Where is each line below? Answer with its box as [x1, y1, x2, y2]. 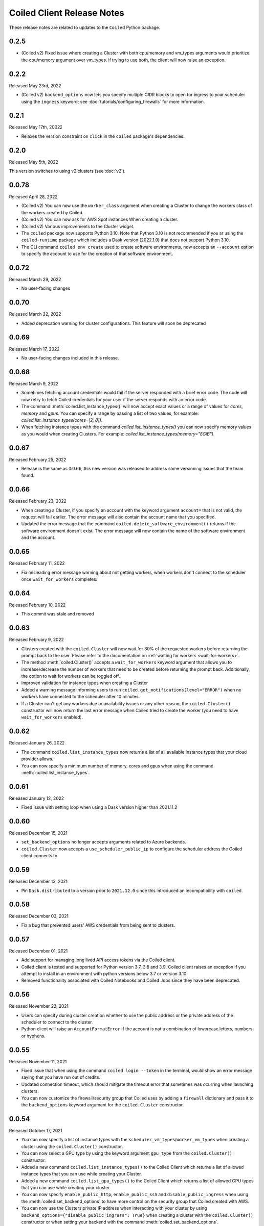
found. [21, 472, 35, 478]
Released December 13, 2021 [9, 878, 68, 885]
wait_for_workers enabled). [21, 714, 83, 720]
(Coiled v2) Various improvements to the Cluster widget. [21, 223, 134, 229]
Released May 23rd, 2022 [9, 82, 61, 88]
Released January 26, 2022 [9, 740, 65, 746]
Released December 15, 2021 [9, 830, 68, 836]
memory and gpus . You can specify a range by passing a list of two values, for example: [21, 410, 199, 416]
